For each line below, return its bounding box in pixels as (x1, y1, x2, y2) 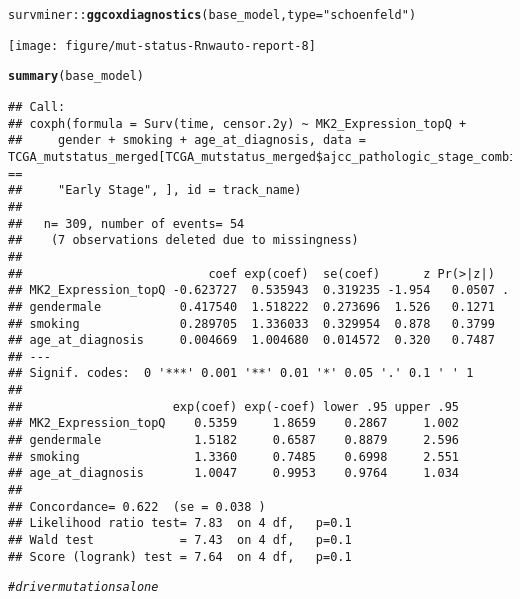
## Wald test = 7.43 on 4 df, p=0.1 (8, 533, 352, 548)
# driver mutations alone (8, 580, 159, 595)
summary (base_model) (8, 69, 145, 84)
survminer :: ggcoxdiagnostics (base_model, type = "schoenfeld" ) (8, 8, 417, 22)
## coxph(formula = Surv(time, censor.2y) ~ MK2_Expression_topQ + (8, 116, 467, 131)
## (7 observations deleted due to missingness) (8, 233, 359, 248)
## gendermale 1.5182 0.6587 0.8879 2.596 (8, 433, 460, 448)
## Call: (8, 99, 66, 114)
